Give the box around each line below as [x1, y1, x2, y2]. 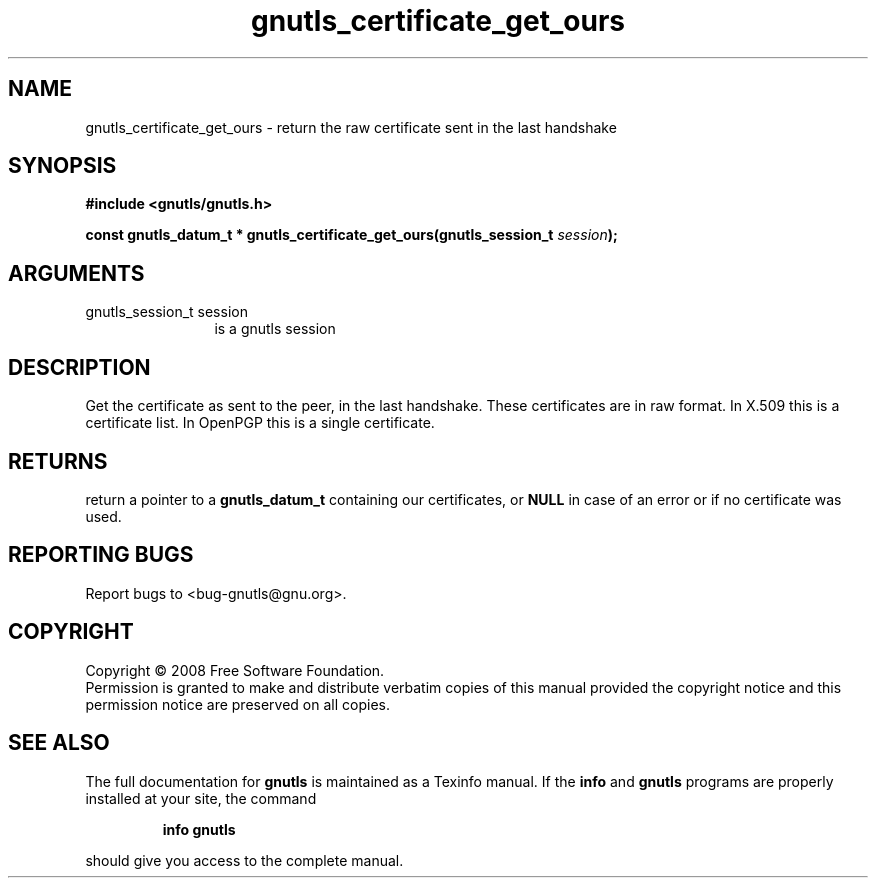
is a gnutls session [214, 320, 336, 338]
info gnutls [162, 820, 236, 838]
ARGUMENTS [8, 260, 145, 286]
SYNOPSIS [8, 153, 117, 179]
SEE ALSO [8, 730, 110, 756]
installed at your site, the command [85, 789, 317, 807]
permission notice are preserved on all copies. [85, 695, 390, 713]
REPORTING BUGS [8, 542, 194, 568]
